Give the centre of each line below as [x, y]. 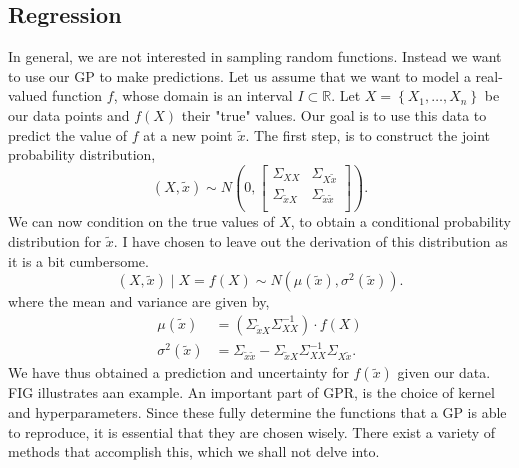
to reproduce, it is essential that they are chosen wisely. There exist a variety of [252, 431]
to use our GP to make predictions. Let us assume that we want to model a [239, 75]
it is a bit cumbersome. [78, 260]
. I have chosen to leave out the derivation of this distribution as [310, 241]
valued [28, 95]
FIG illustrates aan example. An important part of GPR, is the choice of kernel [251, 392]
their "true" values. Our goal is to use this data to [334, 114]
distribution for [55, 241]
